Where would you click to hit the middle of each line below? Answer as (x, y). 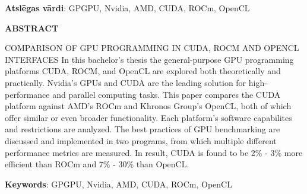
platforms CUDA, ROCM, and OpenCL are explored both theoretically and (143, 71)
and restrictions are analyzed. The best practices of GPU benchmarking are (143, 129)
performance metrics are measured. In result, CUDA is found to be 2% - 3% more (154, 152)
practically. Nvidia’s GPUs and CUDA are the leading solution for (126, 82)
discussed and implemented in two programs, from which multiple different (141, 140)
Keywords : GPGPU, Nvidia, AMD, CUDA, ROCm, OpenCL (118, 184)
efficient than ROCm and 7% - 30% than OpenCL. (97, 164)
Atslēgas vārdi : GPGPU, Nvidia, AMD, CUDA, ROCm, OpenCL (127, 8)
